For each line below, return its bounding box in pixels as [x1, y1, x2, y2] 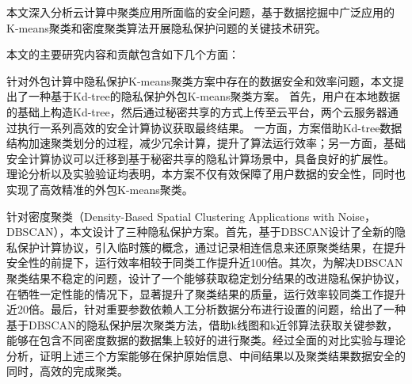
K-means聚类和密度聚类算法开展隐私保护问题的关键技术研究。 [6, 19, 326, 36]
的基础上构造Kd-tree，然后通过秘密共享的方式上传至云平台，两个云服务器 [6, 103, 387, 120]
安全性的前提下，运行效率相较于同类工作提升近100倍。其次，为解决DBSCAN [6, 254, 403, 271]
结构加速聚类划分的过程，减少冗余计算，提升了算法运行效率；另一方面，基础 [6, 135, 406, 151]
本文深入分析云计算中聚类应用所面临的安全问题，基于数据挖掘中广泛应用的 [6, 4, 395, 20]
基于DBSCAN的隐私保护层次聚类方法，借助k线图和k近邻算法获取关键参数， [6, 316, 399, 333]
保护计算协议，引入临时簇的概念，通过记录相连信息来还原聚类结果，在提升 [17, 238, 406, 255]
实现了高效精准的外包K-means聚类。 [6, 181, 193, 197]
